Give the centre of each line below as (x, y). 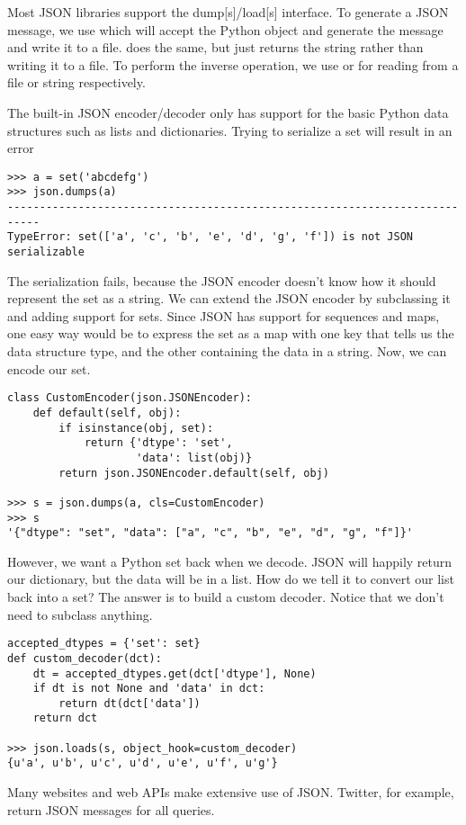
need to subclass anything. (80, 614)
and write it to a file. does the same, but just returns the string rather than (215, 47)
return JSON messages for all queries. (111, 809)
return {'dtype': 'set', (158, 443)
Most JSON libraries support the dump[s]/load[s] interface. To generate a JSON (228, 12)
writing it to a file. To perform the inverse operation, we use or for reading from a (233, 64)
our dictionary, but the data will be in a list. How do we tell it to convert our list (231, 579)
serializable (46, 252)
